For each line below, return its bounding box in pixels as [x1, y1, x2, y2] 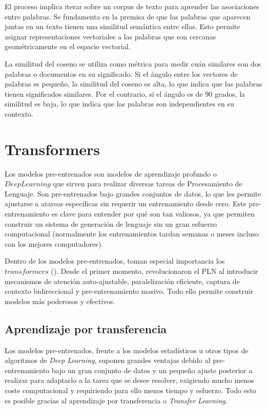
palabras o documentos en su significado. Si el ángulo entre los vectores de [5, 68, 238, 79]
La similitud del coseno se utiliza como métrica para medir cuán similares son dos [5, 58, 261, 69]
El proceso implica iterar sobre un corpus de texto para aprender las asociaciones [5, 1, 259, 11]
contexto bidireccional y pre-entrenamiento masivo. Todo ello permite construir [5, 286, 253, 296]
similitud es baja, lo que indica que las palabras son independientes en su [5, 98, 234, 109]
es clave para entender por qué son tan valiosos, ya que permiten [51, 208, 255, 219]
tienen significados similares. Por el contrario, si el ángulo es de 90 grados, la [5, 88, 245, 99]
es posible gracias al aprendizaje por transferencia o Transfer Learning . [5, 395, 228, 405]
